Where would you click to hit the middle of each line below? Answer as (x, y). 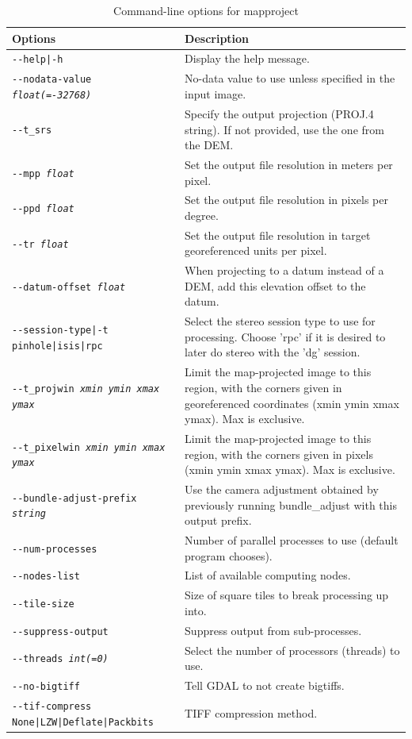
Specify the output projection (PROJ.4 (279, 113)
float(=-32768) (52, 95)
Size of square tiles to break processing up (287, 595)
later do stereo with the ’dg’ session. (273, 352)
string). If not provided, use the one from (284, 129)
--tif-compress (52, 707)
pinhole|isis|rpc (57, 346)
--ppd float (43, 209)
